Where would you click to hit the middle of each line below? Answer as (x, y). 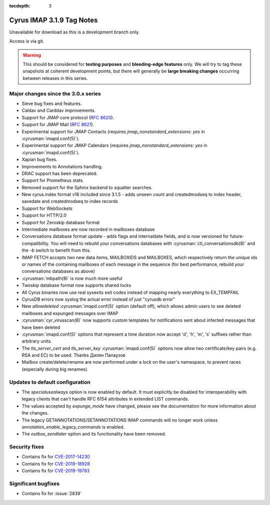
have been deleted (41, 327)
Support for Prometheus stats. (53, 180)
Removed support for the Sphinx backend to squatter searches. (87, 187)
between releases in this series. (55, 78)
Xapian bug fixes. (39, 159)
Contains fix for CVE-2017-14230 (56, 457)
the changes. (35, 413)
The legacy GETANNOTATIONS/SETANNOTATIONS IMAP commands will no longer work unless (120, 420)
